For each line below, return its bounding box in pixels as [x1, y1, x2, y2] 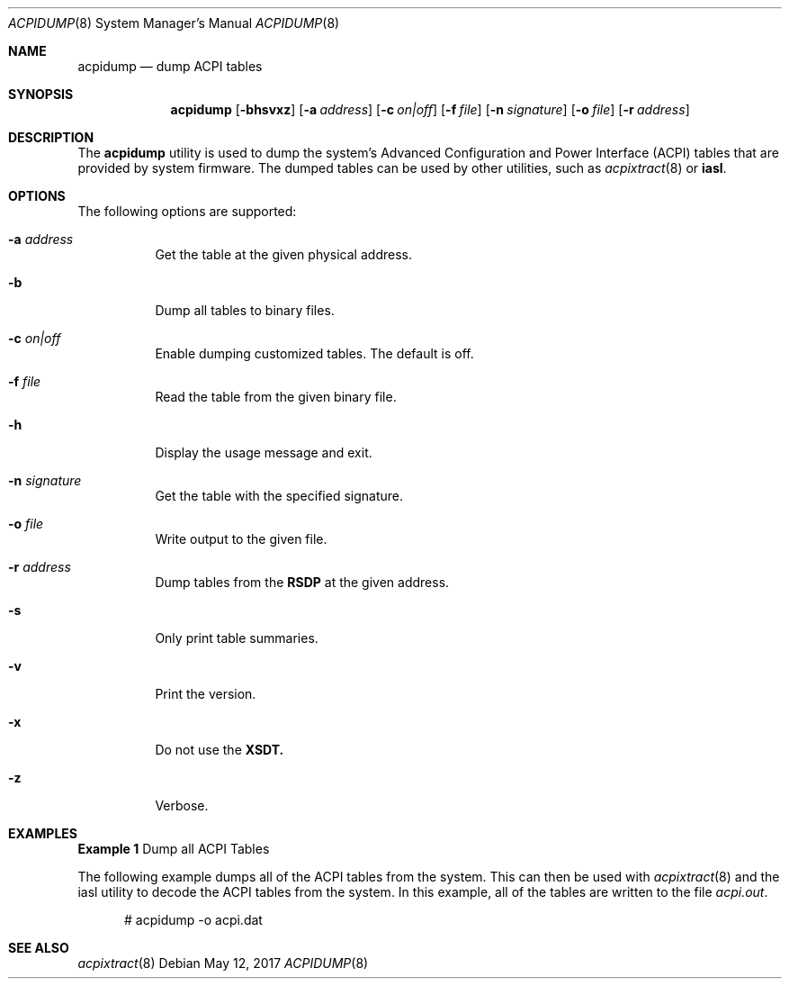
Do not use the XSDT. [155, 742, 284, 757]
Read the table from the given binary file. [155, 389, 397, 404]
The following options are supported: [77, 204, 297, 219]
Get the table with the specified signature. [155, 488, 403, 503]
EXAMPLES [8, 826, 77, 841]
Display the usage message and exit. [155, 445, 372, 460]
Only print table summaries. [155, 630, 318, 646]
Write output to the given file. [155, 531, 327, 547]
